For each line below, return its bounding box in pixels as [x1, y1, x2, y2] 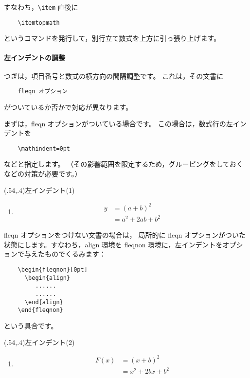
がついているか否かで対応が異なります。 [4, 102, 133, 112]
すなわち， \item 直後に [4, 2, 78, 12]
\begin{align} [24, 274, 71, 281]
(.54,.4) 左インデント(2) [4, 337, 75, 347]
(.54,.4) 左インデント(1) [4, 185, 75, 195]
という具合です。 [4, 320, 58, 330]
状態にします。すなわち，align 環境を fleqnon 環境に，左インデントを [4, 239, 223, 249]
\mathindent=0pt [18, 145, 71, 152]
